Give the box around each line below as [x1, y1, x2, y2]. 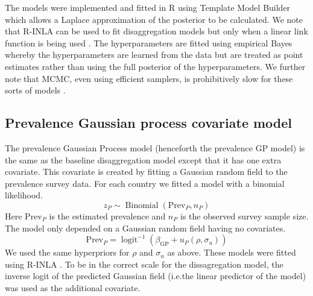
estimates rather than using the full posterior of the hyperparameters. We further [5, 60, 306, 72]
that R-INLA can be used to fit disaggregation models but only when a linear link [5, 25, 308, 37]
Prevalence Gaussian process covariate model [5, 113, 292, 132]
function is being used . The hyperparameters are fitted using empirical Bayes [5, 36, 292, 49]
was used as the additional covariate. [5, 281, 141, 294]
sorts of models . [5, 84, 66, 96]
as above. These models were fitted [167, 246, 296, 259]
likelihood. [5, 189, 43, 201]
